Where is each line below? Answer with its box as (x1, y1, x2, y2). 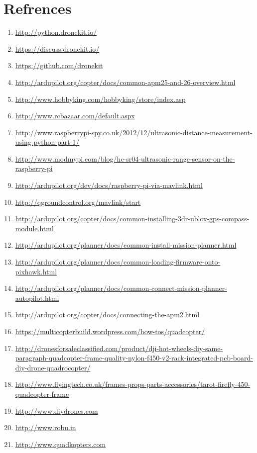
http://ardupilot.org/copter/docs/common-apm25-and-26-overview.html (15, 77, 236, 87)
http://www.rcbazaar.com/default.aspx (15, 110, 135, 121)
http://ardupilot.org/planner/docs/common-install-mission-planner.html (15, 240, 237, 250)
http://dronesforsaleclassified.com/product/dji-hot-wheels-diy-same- (15, 343, 223, 353)
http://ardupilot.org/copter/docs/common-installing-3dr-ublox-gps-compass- (15, 213, 250, 224)
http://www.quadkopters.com (15, 439, 106, 449)
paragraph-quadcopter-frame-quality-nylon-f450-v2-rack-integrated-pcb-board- (15, 353, 253, 363)
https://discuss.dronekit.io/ (15, 43, 100, 54)
